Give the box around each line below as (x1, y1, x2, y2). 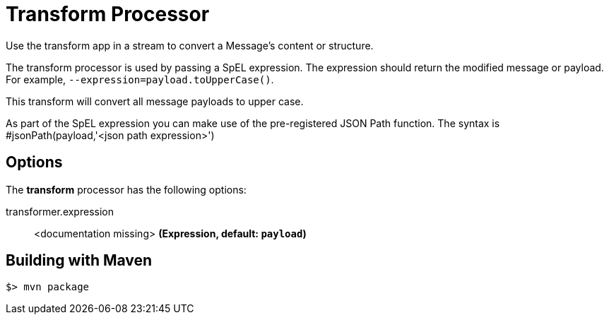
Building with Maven (6, 251, 153, 270)
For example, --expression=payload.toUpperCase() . (6, 73, 274, 85)
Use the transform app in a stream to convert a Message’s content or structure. (6, 39, 374, 52)
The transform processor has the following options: (6, 183, 247, 196)
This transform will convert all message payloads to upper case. (6, 95, 304, 107)
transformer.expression (6, 205, 114, 218)
